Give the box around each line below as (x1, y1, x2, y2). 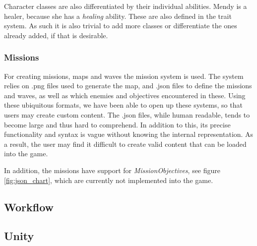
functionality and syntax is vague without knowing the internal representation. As (4, 129, 254, 139)
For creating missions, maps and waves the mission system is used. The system (4, 70, 244, 81)
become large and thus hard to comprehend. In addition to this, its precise (4, 119, 231, 129)
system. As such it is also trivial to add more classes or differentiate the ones (4, 20, 237, 31)
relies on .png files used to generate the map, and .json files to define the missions (4, 80, 252, 91)
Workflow (4, 199, 54, 214)
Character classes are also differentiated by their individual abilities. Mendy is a (4, 1, 247, 11)
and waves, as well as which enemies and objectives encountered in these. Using (4, 90, 246, 100)
